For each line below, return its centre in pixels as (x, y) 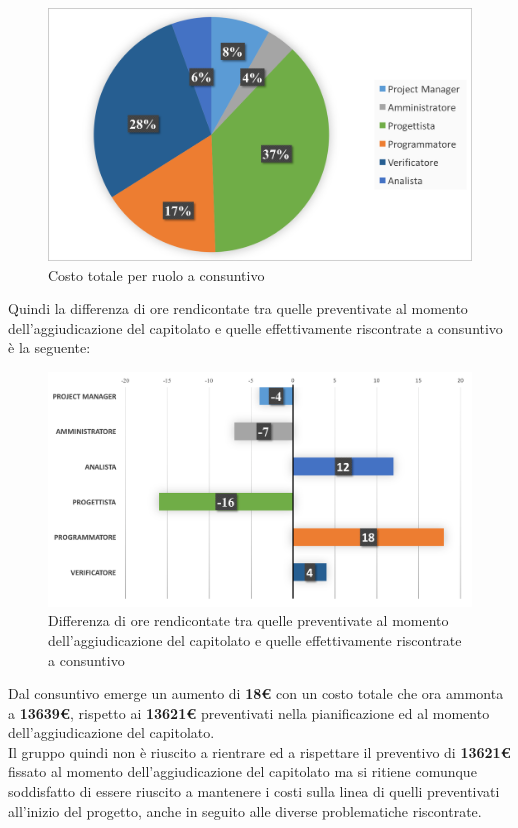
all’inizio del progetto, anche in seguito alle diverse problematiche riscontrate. (245, 810)
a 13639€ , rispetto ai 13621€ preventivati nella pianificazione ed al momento (249, 712)
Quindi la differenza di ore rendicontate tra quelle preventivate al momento (238, 308)
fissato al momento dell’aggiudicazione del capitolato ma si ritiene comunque (242, 771)
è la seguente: (49, 347)
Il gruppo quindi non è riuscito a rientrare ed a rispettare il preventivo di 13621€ (259, 751)
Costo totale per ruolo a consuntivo (156, 274)
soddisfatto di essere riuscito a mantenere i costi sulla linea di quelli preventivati (254, 791)
